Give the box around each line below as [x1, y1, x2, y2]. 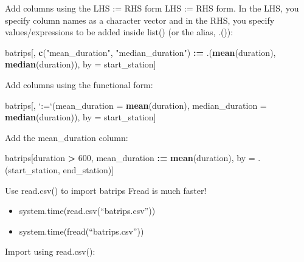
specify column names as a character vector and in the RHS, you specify [5, 13, 275, 26]
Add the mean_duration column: [5, 131, 128, 143]
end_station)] [63, 163, 114, 176]
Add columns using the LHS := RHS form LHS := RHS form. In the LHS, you [5, 2, 299, 14]
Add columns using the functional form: [5, 78, 153, 91]
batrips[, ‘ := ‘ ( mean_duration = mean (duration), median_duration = [5, 98, 267, 111]
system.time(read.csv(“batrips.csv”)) [19, 204, 156, 217]
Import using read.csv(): [5, 245, 95, 258]
